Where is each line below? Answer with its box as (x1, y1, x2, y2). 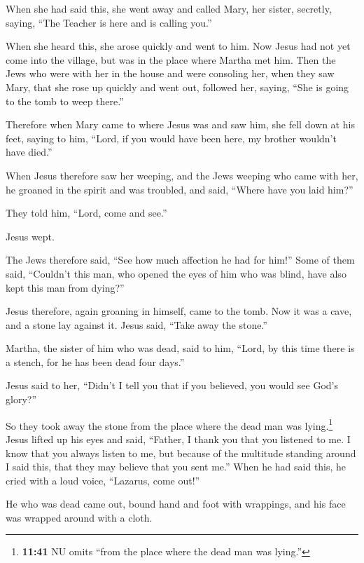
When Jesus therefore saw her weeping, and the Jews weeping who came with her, (6, 168, 358, 182)
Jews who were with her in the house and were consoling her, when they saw (6, 66, 335, 81)
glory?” (6, 392, 36, 407)
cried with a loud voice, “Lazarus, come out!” (6, 473, 200, 487)
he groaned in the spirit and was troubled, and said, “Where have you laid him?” (6, 182, 353, 196)
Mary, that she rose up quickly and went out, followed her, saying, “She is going (6, 79, 349, 94)
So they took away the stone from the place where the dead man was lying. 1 (6, 416, 333, 433)
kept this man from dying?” (6, 280, 125, 294)
